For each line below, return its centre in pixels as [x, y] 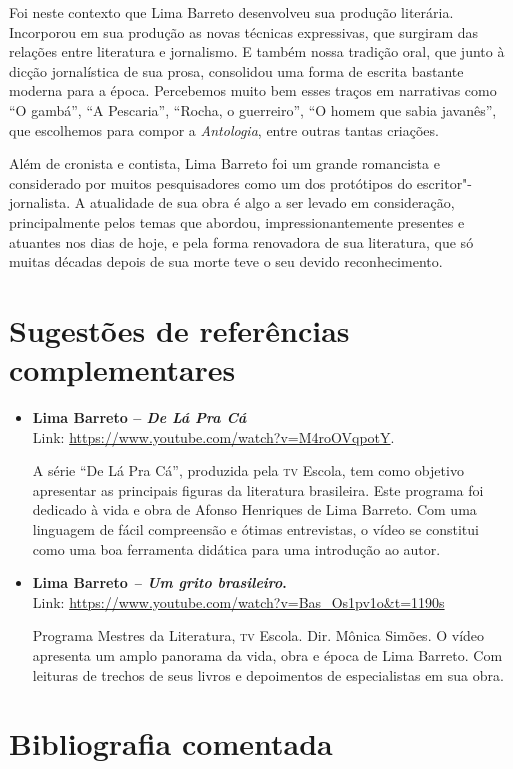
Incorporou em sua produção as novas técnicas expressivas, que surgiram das [244, 31]
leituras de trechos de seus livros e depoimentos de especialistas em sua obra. [268, 674]
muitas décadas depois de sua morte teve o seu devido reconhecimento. [226, 261]
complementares [122, 369]
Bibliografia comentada [171, 743]
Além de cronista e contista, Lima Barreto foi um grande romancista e [224, 163]
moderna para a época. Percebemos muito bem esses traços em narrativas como [253, 90]
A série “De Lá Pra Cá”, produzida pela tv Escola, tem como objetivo [248, 470]
